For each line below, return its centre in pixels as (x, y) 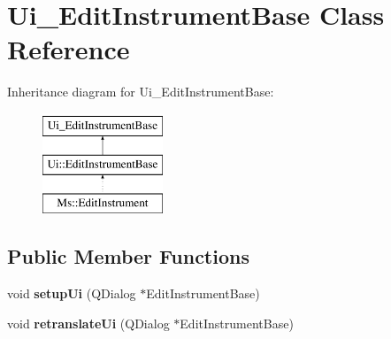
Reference (69, 49)
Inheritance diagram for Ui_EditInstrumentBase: (141, 92)
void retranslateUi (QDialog (88, 323)
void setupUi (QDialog (72, 293)
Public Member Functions (128, 256)
